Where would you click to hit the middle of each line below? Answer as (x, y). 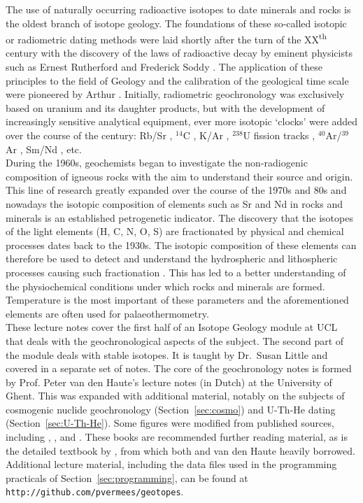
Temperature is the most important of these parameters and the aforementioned (177, 300)
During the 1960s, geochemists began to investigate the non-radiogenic (157, 163)
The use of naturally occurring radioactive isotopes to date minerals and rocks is (178, 9)
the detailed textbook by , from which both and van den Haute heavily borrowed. (180, 450)
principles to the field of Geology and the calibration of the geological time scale (177, 80)
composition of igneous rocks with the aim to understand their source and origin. (179, 176)
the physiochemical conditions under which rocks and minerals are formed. (165, 286)
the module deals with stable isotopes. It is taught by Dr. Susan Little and (167, 354)
